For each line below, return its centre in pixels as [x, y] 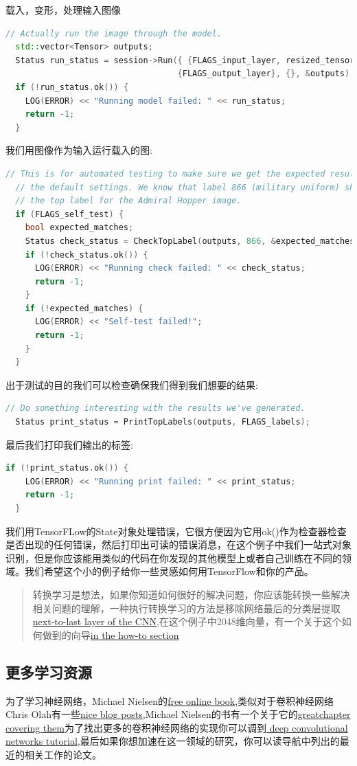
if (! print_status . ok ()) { [67, 468]
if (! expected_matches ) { [84, 308]
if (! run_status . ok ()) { [72, 87]
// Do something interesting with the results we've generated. [156, 408]
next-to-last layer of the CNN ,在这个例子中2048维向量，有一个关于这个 [187, 621]
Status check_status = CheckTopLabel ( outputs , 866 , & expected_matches [190, 241]
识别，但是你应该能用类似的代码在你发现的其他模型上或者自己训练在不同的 [174, 557]
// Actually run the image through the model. [114, 33]
